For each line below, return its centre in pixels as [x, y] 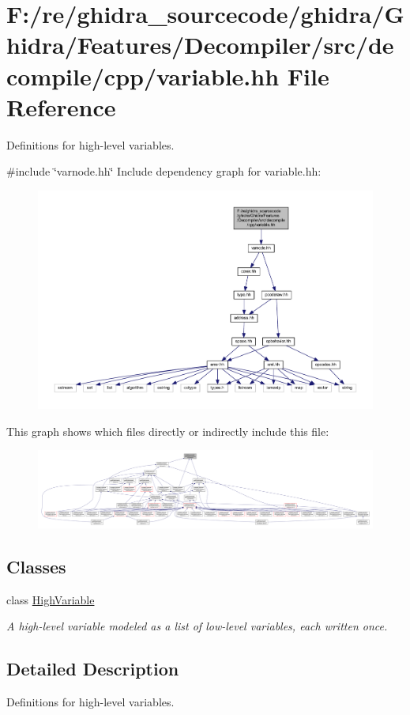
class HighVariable [51, 599]
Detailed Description [93, 669]
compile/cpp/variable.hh [143, 76]
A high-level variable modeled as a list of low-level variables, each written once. [197, 626]
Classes [36, 567]
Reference [61, 106]
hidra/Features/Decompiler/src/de [200, 45]
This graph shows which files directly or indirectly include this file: [168, 431]
